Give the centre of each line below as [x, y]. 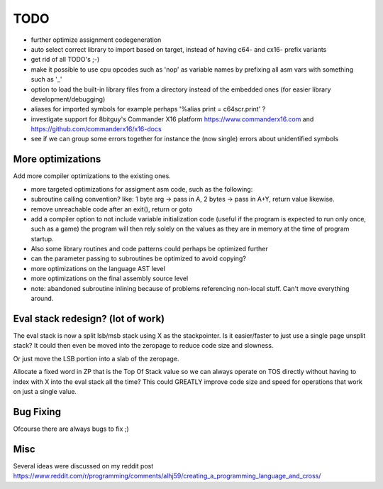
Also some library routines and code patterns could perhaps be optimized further [150, 249]
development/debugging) [68, 99]
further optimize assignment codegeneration [96, 40]
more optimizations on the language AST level [98, 268]
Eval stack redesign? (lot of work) [89, 318]
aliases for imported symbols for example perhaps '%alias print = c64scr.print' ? [148, 109]
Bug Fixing [37, 412]
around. [42, 299]
